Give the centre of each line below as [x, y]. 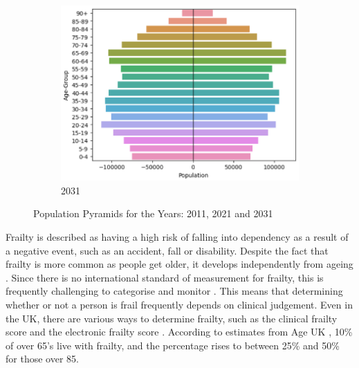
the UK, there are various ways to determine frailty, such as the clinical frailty [172, 318]
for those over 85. [42, 359]
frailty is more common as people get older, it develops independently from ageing [179, 264]
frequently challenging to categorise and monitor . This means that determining [174, 291]
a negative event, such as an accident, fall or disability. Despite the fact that [167, 250]
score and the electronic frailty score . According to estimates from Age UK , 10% [179, 332]
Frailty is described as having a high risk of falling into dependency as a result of [177, 236]
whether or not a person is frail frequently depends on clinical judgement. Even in [179, 304]
